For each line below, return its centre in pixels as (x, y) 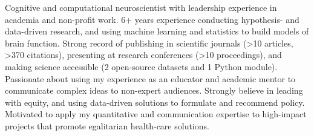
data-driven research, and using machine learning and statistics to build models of (157, 31)
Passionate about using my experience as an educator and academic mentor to (150, 78)
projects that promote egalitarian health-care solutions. (107, 125)
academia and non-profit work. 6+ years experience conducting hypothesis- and (152, 19)
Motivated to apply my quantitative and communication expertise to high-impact (156, 114)
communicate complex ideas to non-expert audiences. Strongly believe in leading (154, 90)
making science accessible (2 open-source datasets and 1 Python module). (141, 66)
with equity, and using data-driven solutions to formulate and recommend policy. (155, 102)
